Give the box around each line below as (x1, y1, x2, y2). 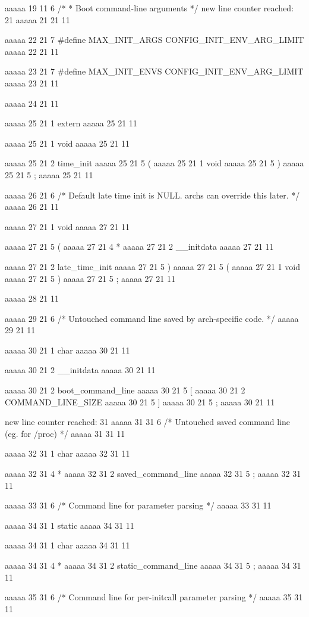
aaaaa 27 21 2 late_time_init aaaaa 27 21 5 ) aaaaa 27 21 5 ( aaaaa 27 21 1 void (5, 260, 300, 272)
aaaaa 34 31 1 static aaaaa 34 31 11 (5, 519, 134, 531)
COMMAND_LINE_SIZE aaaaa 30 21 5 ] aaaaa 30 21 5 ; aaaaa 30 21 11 (5, 395, 275, 408)
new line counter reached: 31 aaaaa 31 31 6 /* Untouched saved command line (5, 416, 290, 428)
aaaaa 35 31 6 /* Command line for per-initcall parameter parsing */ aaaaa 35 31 (5, 591, 303, 603)
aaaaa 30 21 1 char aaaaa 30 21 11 (5, 343, 130, 356)
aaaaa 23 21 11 (5, 76, 59, 89)
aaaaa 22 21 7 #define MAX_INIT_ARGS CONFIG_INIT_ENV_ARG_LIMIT (5, 33, 304, 46)
